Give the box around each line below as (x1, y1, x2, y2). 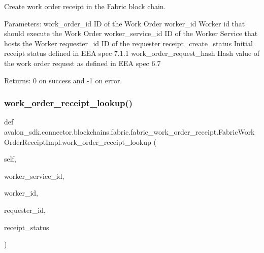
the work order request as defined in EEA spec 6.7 (4, 57, 161, 68)
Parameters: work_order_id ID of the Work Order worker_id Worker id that (4, 18, 245, 28)
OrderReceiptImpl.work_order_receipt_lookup (4, 136, 151, 147)
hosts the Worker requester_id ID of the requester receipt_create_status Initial (4, 38, 253, 48)
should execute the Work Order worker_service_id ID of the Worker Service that (4, 28, 258, 39)
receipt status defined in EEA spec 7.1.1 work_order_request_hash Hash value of (4, 48, 260, 58)
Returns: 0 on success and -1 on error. (4, 75, 122, 85)
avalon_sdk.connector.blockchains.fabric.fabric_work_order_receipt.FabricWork (4, 126, 255, 137)
